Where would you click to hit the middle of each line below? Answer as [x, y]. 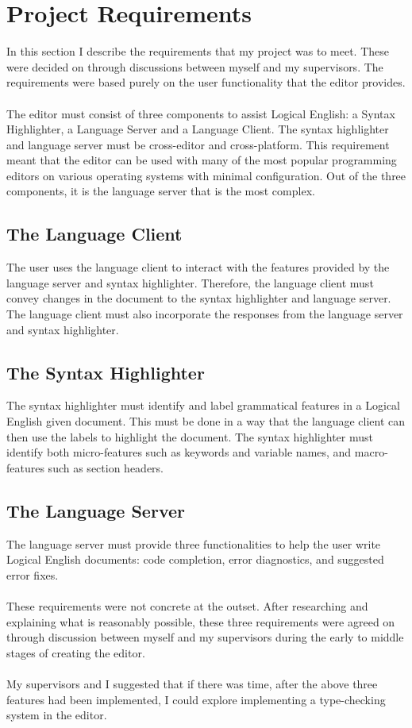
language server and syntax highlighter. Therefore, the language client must [190, 282]
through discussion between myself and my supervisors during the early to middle [205, 637]
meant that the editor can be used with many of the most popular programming [202, 160]
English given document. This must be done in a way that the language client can [206, 421]
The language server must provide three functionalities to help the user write [194, 543]
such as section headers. [106, 467]
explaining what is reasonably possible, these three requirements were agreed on [201, 621]
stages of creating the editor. [76, 652]
